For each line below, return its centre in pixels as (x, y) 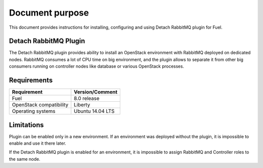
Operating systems (34, 111)
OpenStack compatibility (40, 105)
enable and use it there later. (38, 143)
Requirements (31, 80)
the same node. (25, 159)
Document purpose (49, 13)
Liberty (82, 105)
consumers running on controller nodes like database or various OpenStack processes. (97, 66)
